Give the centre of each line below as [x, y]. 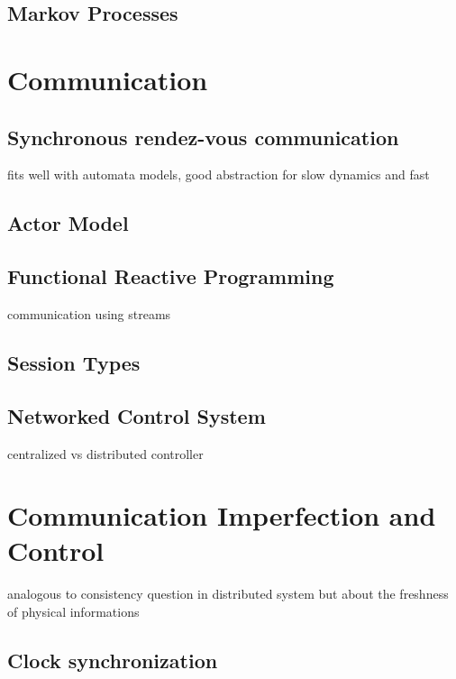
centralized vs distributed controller [105, 453]
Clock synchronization [113, 660]
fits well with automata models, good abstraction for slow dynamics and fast [219, 174]
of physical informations [73, 612]
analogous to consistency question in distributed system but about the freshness [228, 594]
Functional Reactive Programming [171, 276]
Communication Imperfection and [222, 515]
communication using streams [89, 313]
